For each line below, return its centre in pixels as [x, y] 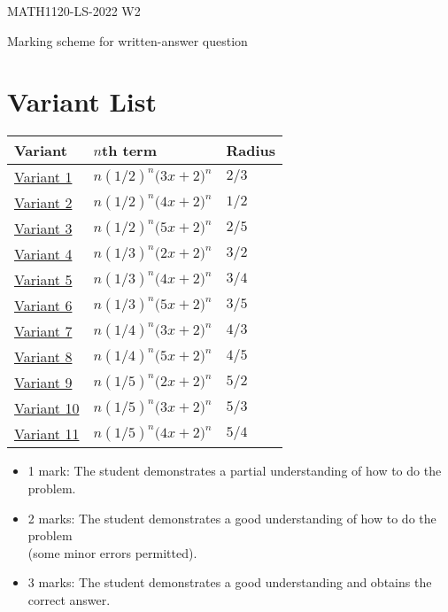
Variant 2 [43, 203]
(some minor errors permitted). [112, 552]
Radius [251, 151]
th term [130, 151]
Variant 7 [43, 331]
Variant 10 [47, 408]
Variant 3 [43, 229]
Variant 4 [43, 254]
